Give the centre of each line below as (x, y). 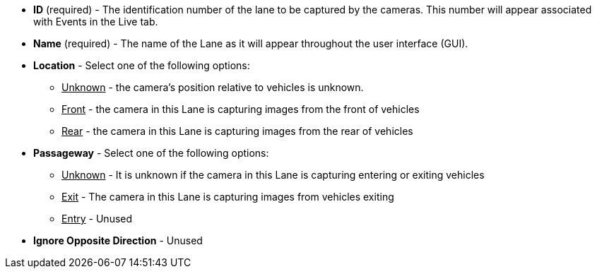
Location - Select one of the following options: (142, 65)
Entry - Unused (97, 219)
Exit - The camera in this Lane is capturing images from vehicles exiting (228, 197)
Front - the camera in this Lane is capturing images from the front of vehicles (241, 109)
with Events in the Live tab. (96, 22)
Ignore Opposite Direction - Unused (118, 240)
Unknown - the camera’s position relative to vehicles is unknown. (213, 87)
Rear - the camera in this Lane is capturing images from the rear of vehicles (237, 131)
